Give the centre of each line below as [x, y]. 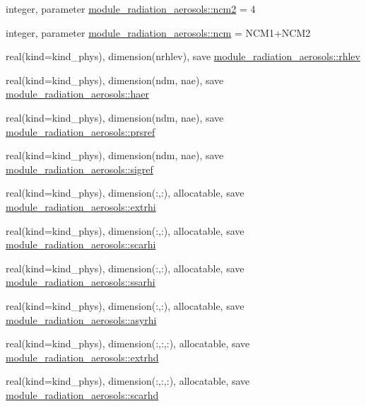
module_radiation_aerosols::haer [77, 94]
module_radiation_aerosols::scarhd [82, 394]
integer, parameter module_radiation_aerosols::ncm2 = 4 [131, 8]
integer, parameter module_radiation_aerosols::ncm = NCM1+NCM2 [158, 32]
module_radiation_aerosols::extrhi [81, 206]
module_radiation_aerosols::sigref [79, 169]
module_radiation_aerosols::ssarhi [81, 282]
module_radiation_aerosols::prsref [81, 131]
